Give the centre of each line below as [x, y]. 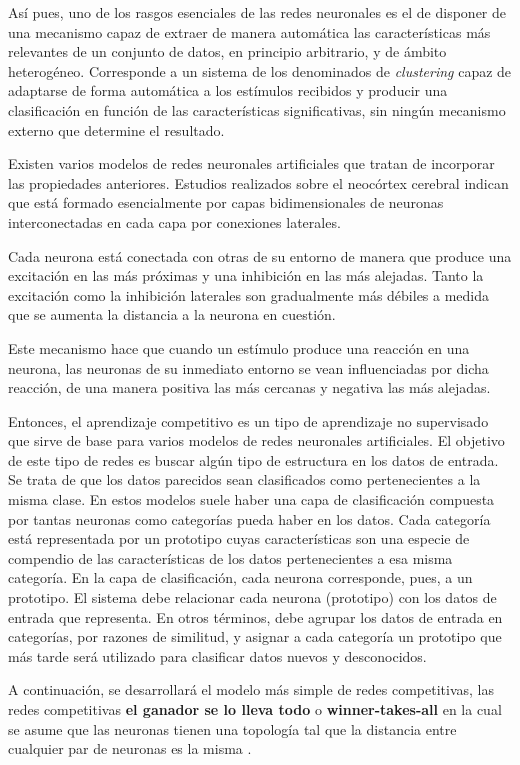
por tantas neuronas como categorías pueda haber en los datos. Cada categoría [249, 518]
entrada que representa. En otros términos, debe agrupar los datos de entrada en [255, 616]
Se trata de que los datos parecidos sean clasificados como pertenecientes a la [244, 479]
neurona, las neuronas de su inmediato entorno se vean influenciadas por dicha [248, 367]
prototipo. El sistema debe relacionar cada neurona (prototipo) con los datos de [252, 597]
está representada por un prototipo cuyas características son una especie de [239, 538]
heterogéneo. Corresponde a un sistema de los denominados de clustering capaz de [260, 70]
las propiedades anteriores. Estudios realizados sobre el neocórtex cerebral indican [258, 182]
